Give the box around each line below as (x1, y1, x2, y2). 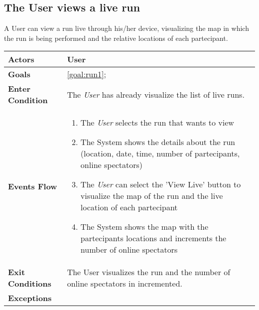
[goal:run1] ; (67, 68, 106, 80)
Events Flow (8, 180, 57, 192)
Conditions (8, 278, 51, 290)
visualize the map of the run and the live (80, 190, 223, 202)
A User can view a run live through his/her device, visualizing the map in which (4, 23, 249, 33)
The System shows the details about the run (80, 136, 236, 148)
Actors (8, 53, 34, 65)
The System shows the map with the (80, 221, 209, 233)
